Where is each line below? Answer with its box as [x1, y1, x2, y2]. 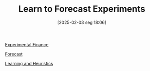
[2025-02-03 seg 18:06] [57, 19, 107, 25]
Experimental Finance [5, 41, 49, 47]
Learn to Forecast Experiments [18, 3, 146, 15]
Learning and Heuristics [5, 60, 54, 66]
